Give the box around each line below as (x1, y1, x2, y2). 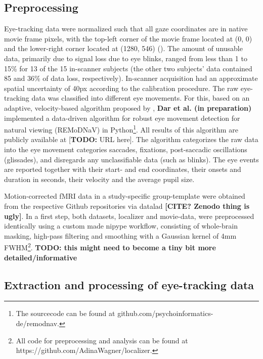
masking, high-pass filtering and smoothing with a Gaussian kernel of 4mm (4, 230, 237, 241)
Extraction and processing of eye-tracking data (4, 277, 254, 292)
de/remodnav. (16, 318, 60, 328)
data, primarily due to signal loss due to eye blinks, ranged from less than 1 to (4, 53, 247, 63)
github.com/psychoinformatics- (117, 308, 213, 319)
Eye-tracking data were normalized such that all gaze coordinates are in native (4, 23, 248, 34)
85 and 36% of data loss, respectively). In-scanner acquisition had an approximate (4, 73, 258, 83)
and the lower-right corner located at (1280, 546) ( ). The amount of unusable (4, 43, 243, 54)
